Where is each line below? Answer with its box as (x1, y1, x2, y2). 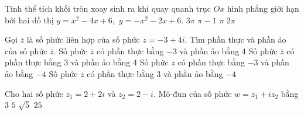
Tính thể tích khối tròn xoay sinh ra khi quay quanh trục (5, 2, 211, 14)
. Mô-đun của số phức (153, 87, 232, 99)
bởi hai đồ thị (5, 13, 54, 26)
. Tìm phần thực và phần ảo (185, 33, 286, 46)
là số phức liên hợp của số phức (26, 33, 140, 46)
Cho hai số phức (5, 87, 63, 99)
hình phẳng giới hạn (227, 2, 299, 14)
